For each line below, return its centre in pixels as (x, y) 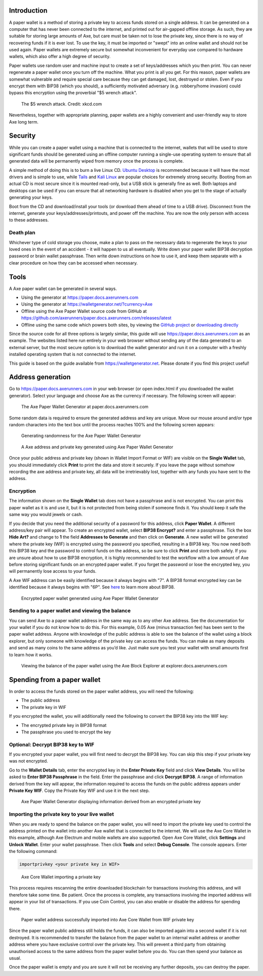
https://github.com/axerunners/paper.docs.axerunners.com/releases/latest (96, 318)
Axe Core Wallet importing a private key (61, 877)
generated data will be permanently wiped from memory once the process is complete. (96, 161)
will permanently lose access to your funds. (53, 571)
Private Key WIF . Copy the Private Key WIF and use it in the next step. (79, 790)
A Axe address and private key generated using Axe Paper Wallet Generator (97, 447)
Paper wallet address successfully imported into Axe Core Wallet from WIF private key (108, 920)
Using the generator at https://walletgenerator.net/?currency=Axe (87, 304)
